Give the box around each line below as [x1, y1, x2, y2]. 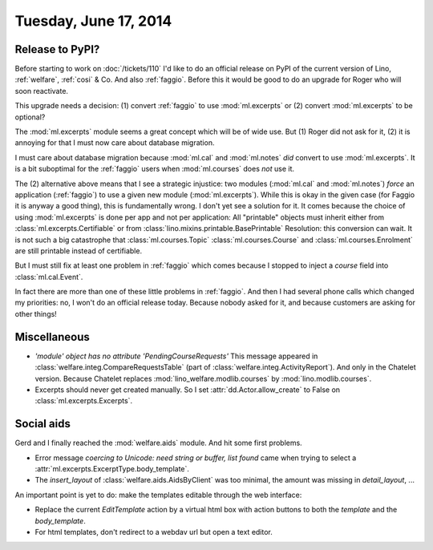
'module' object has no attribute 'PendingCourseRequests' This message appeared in [34, 351, 318, 361]
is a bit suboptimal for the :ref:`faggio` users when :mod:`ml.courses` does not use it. [14, 164, 294, 174]
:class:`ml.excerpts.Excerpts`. [34, 396, 132, 406]
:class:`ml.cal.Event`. [14, 272, 83, 281]
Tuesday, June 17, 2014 [14, 12, 172, 30]
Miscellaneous [14, 330, 90, 344]
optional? [14, 112, 46, 122]
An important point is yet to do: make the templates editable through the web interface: [14, 490, 302, 499]
